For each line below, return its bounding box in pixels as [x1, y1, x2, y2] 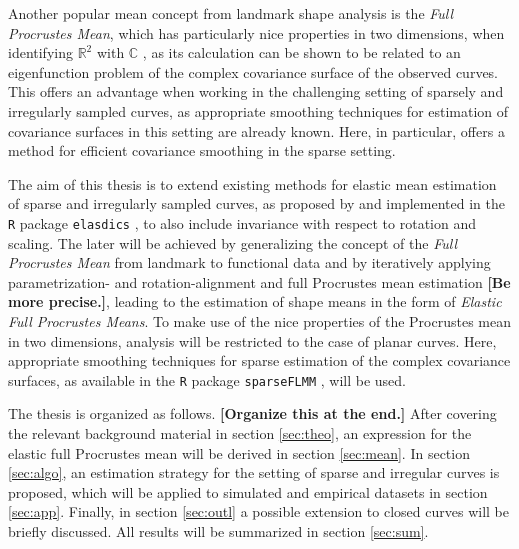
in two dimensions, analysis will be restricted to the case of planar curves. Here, [8, 330, 497, 351]
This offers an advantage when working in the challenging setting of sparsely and [8, 81, 504, 102]
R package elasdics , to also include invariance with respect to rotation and [8, 212, 477, 233]
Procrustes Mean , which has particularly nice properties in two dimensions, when [8, 22, 505, 43]
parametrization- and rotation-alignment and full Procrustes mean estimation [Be [8, 271, 511, 292]
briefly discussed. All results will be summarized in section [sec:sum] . [8, 520, 429, 541]
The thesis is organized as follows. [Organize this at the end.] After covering [8, 403, 497, 424]
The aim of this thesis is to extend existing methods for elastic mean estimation [8, 173, 497, 194]
